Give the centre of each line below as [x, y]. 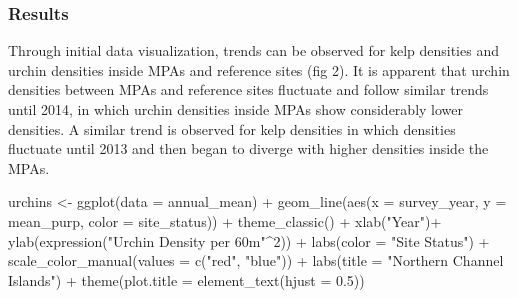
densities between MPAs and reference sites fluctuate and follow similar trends [248, 89]
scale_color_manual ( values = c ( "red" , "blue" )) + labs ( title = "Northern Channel [256, 260]
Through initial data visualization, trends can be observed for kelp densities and [253, 50]
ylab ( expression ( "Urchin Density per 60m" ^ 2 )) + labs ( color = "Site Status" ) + [249, 240]
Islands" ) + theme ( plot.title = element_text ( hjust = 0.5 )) [186, 279]
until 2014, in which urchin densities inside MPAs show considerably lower [236, 109]
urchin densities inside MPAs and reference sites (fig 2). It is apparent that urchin [259, 69]
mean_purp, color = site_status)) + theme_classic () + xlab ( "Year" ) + [225, 220]
